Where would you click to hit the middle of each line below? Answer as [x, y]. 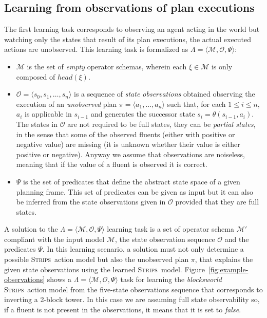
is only [222, 66]
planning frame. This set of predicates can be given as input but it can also [135, 191]
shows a [59, 279]
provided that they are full [217, 202]
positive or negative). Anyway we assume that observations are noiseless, [130, 154]
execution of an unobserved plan [66, 104]
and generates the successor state [143, 114]
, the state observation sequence [165, 239]
